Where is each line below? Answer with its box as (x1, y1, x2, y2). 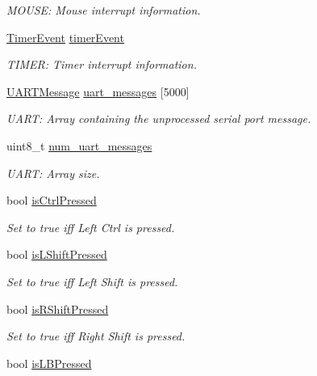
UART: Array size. (6, 164, 100, 181)
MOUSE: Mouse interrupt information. (6, 2, 201, 18)
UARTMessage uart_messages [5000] (6, 82, 190, 99)
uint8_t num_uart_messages (6, 137, 152, 154)
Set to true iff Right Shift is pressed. (6, 327, 186, 344)
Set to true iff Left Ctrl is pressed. (6, 218, 175, 235)
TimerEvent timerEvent (6, 28, 124, 45)
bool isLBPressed (6, 354, 92, 371)
